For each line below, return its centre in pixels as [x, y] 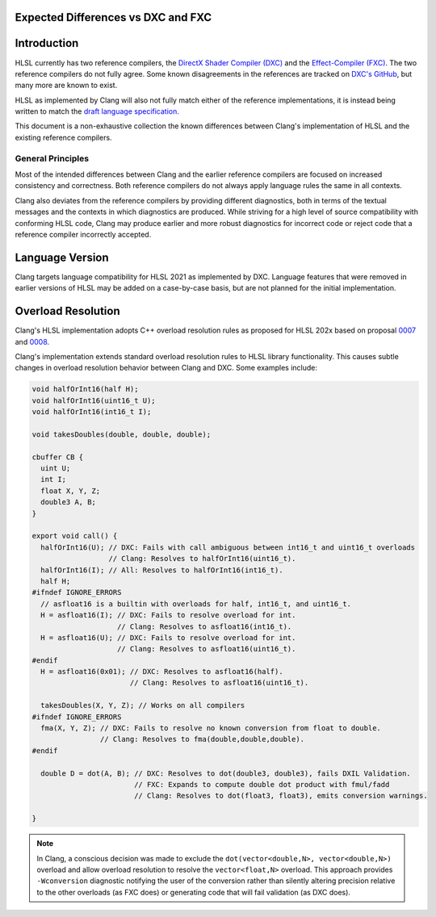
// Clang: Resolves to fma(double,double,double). [202, 739]
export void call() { [75, 536]
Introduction [47, 43]
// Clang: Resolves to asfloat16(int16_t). [205, 626]
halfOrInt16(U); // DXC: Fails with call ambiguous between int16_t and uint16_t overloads [228, 547]
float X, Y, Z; [71, 491]
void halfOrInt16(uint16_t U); [94, 400]
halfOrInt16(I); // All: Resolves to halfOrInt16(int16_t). [162, 570]
